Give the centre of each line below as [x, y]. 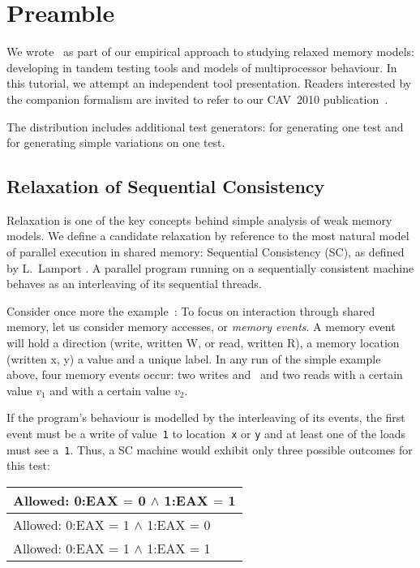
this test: [28, 465]
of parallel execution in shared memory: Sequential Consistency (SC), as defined [206, 252]
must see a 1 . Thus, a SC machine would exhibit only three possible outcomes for [210, 449]
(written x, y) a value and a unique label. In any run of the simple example [194, 358]
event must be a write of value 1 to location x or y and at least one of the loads [206, 434]
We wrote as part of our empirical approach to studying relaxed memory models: [210, 52]
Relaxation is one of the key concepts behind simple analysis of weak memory [199, 219]
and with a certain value [110, 390]
